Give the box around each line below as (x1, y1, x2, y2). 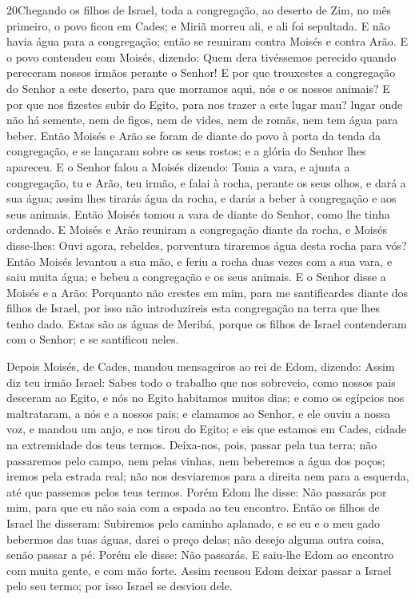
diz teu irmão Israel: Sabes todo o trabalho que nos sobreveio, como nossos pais (6, 373, 396, 390)
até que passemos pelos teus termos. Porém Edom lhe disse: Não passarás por (6, 483, 387, 500)
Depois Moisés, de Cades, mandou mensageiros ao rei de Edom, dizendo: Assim (6, 358, 395, 375)
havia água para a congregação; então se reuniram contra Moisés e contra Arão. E (6, 33, 408, 50)
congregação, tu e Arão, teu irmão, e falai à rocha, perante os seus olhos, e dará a (6, 174, 406, 191)
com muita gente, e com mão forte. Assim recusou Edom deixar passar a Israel (6, 561, 392, 578)
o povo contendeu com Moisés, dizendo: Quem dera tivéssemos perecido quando (6, 48, 397, 65)
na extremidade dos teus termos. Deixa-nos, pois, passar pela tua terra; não (6, 436, 377, 453)
